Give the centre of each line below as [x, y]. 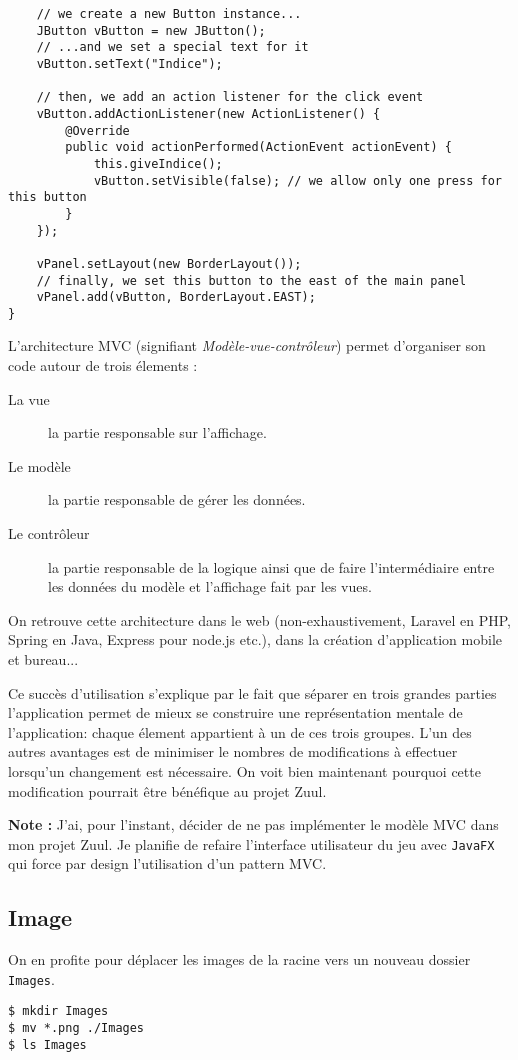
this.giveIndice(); [158, 163]
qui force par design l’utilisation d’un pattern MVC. [167, 863]
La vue [29, 398]
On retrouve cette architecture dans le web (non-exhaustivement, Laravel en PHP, [259, 619]
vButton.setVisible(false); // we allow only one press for [297, 180]
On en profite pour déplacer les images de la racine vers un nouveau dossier [239, 959]
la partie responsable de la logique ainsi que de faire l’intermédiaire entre [271, 566]
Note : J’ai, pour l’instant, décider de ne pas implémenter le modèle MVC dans [253, 824]
